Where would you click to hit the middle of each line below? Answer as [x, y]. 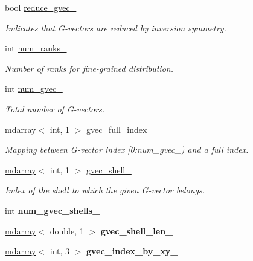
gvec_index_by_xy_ [132, 251]
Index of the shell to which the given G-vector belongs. [105, 190]
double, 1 [67, 230]
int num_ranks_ [36, 48]
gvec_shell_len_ [137, 230]
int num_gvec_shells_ [53, 210]
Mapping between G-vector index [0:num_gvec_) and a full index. [127, 150]
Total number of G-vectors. [55, 108]
